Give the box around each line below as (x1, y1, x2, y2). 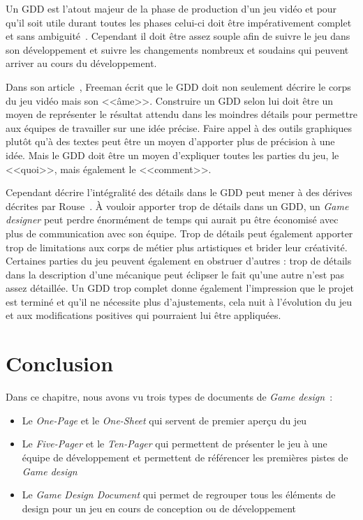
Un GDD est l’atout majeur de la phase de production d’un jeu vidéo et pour (6, 1, 337, 15)
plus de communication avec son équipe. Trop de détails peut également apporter (6, 225, 353, 240)
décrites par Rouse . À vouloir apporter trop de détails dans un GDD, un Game (6, 198, 349, 213)
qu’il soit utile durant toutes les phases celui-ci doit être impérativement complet (6, 15, 352, 29)
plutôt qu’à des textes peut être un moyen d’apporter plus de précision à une (6, 134, 335, 149)
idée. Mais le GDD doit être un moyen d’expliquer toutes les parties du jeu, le (6, 147, 339, 162)
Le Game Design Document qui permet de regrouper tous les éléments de (22, 487, 336, 502)
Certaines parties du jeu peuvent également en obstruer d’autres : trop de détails (6, 253, 352, 268)
